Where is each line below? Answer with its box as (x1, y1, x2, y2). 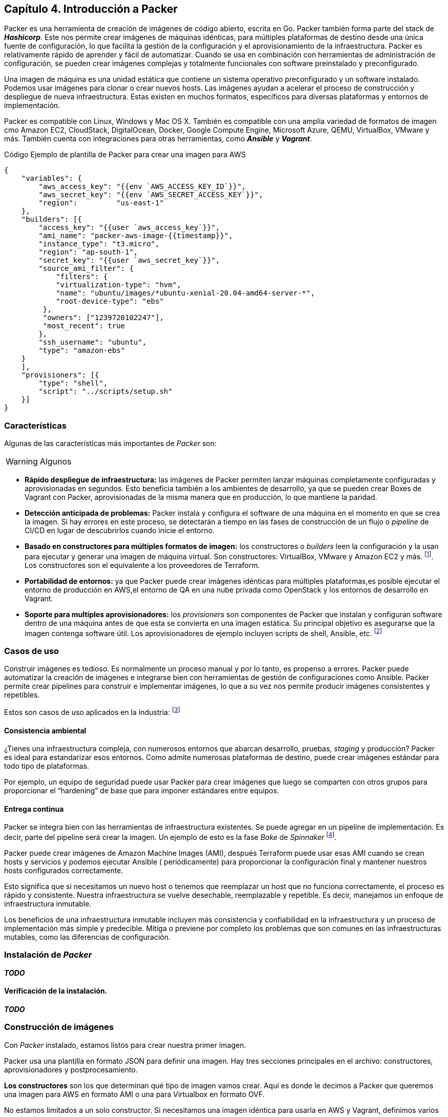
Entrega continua (4, 804, 64, 813)
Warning (6, 456, 38, 467)
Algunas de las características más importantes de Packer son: (4, 439, 217, 448)
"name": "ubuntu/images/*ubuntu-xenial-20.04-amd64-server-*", (56, 289, 315, 298)
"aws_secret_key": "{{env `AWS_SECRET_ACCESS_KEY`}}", (38, 191, 263, 199)
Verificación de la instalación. (4, 986, 108, 996)
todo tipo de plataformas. (4, 762, 89, 771)
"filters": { (56, 272, 108, 281)
